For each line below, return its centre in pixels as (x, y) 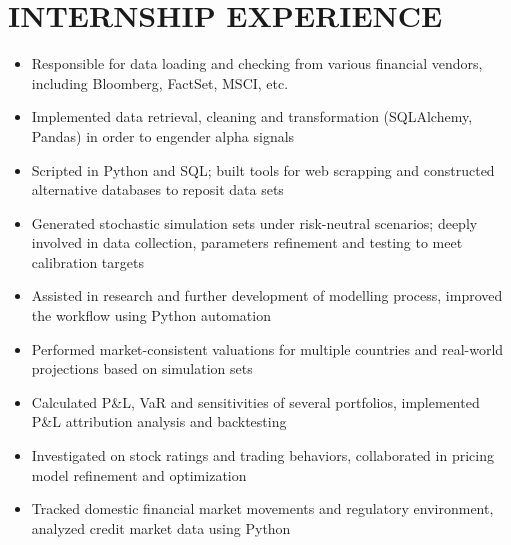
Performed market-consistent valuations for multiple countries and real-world (267, 348)
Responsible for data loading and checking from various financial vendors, (257, 63)
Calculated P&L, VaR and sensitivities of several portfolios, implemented (255, 401)
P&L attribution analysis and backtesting (159, 421)
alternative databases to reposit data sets (157, 189)
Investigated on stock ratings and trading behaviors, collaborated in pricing (262, 455)
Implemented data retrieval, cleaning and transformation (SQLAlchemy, (252, 116)
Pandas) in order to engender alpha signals (163, 135)
